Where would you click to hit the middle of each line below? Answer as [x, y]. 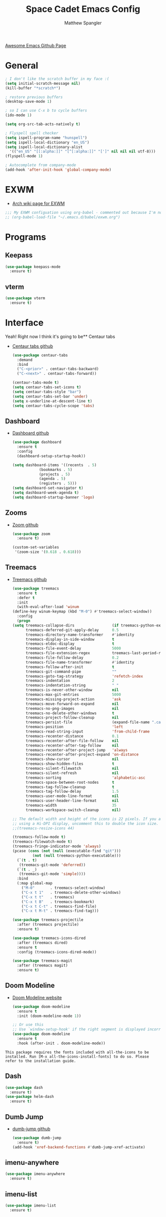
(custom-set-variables [36, 547]
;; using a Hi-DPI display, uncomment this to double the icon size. [85, 823]
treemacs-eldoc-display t [70, 644]
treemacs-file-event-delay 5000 [73, 649]
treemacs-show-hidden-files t [70, 764]
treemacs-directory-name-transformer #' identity [80, 635]
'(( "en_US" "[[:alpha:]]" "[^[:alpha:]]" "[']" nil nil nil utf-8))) [83, 152]
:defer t [26, 598]
